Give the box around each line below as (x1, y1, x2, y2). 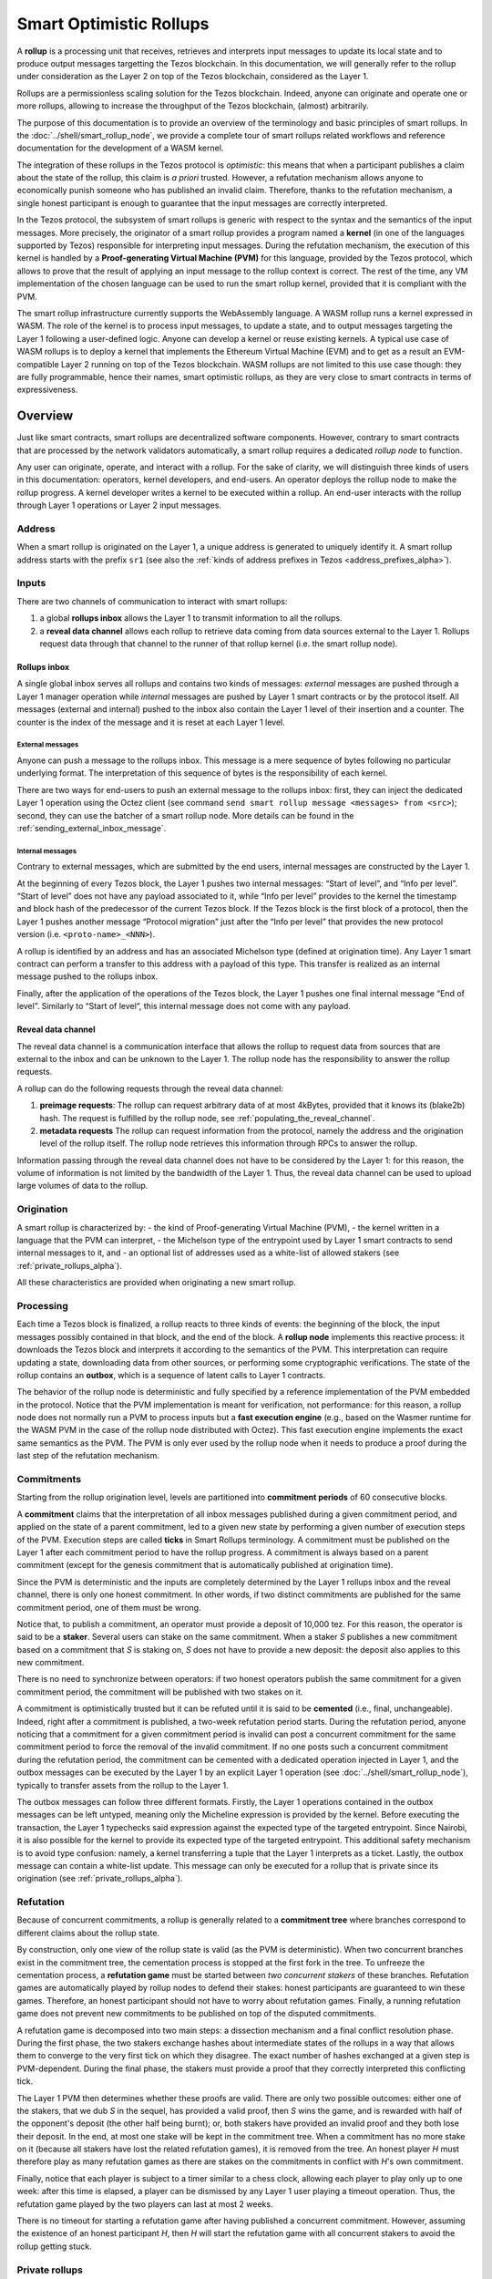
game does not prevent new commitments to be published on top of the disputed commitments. (16, 2008, 377, 2019)
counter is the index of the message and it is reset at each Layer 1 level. (16, 717, 286, 727)
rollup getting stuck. (16, 2241, 93, 2252)
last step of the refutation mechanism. (16, 1450, 159, 1461)
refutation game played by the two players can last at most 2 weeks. (16, 2198, 273, 2210)
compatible (16, 358, 59, 369)
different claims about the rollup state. (16, 1927, 159, 1938)
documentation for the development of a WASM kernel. (16, 142, 224, 154)
